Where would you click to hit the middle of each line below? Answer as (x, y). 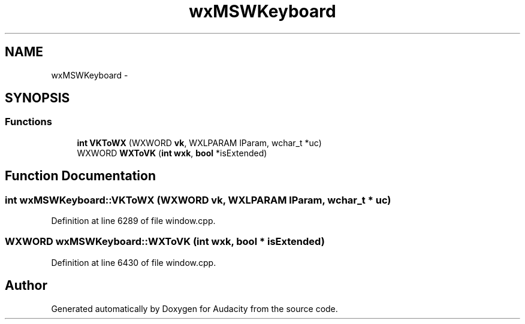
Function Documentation (80, 176)
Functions (28, 122)
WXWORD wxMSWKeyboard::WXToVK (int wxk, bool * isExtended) (165, 242)
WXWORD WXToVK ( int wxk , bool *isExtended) (172, 153)
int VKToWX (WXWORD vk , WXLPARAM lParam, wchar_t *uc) (199, 143)
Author (26, 286)
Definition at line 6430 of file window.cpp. (134, 262)
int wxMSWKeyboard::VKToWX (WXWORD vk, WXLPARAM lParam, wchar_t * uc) (198, 200)
